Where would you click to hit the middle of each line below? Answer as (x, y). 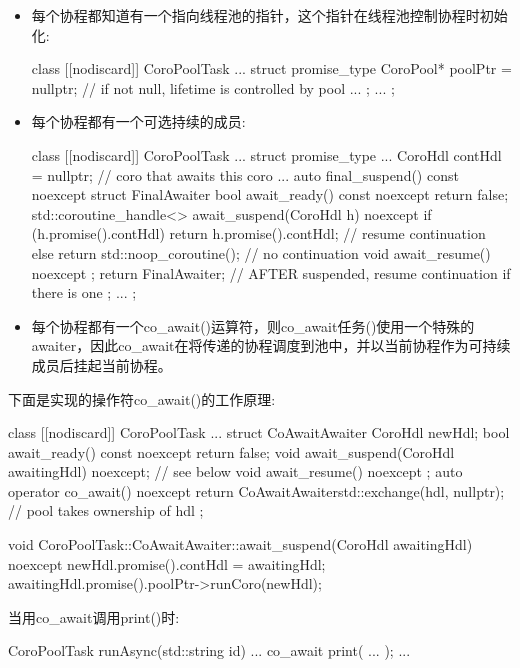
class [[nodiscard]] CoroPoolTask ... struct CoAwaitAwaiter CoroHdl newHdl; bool (259, 432)
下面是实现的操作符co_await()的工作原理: (142, 398)
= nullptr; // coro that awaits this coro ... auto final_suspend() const (245, 174)
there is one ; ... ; (84, 292)
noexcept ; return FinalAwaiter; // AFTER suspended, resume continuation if (271, 272)
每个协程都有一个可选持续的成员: (138, 121)
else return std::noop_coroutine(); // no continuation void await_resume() (261, 252)
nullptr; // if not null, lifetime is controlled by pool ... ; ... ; (213, 87)
